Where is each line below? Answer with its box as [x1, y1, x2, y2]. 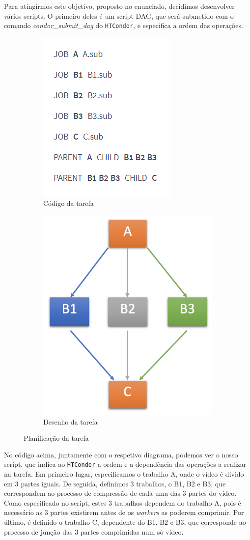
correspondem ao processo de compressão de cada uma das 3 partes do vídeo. [4, 488, 237, 498]
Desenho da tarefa [43, 416, 98, 426]
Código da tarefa [43, 198, 94, 208]
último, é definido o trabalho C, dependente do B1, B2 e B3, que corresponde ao [4, 517, 246, 527]
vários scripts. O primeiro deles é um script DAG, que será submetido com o [4, 10, 234, 21]
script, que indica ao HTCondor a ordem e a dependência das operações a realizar [4, 459, 247, 469]
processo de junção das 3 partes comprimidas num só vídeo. [4, 526, 184, 537]
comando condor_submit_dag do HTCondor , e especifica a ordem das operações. [4, 20, 243, 30]
